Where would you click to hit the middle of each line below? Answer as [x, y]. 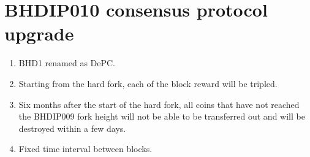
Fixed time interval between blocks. [85, 149]
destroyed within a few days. [72, 128]
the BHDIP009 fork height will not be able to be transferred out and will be [162, 116]
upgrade [39, 33]
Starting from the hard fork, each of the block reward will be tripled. [148, 83]
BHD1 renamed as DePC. [67, 63]
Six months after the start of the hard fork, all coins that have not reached [159, 104]
